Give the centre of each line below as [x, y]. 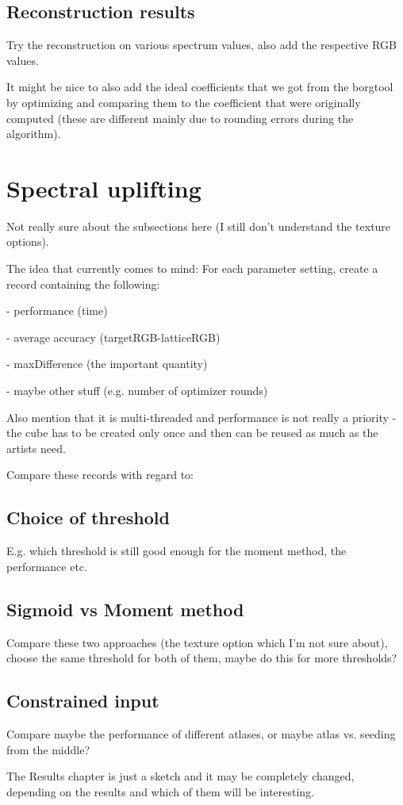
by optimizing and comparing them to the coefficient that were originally [184, 102]
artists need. [36, 448]
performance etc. [47, 566]
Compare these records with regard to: [100, 475]
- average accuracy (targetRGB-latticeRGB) [113, 337]
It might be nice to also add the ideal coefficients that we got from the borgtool [200, 87]
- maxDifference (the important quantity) [107, 364]
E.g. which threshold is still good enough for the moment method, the [177, 551]
